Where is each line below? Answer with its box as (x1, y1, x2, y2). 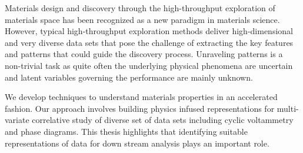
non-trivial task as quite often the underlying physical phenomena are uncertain (5, 59, 293, 71)
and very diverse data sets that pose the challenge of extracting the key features (5, 36, 294, 48)
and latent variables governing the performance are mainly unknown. (5, 71, 253, 83)
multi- (277, 102, 299, 114)
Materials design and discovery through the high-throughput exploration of (5, 2, 275, 14)
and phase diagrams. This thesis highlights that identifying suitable (5, 125, 248, 137)
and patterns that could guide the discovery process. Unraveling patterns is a (5, 48, 283, 60)
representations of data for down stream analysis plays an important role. (5, 137, 269, 149)
